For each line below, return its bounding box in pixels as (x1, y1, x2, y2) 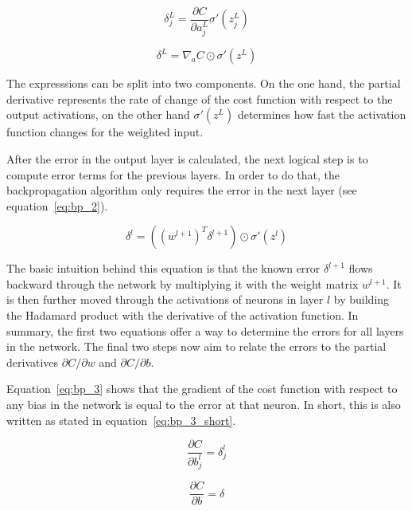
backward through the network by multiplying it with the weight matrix (6, 275, 359, 292)
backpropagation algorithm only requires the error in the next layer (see (6, 182, 357, 199)
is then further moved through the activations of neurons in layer (6, 291, 324, 308)
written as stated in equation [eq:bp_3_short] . (6, 411, 236, 428)
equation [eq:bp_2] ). (6, 197, 108, 214)
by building (333, 291, 390, 308)
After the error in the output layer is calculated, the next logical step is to (6, 150, 368, 167)
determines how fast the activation (237, 106, 406, 123)
